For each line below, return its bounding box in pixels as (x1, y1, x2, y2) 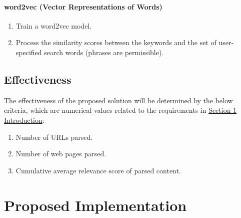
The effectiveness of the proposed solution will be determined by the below (4, 95, 233, 105)
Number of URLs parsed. (15, 131, 93, 142)
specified (15, 47, 42, 57)
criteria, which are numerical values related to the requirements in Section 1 (4, 105, 237, 115)
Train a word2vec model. (15, 20, 92, 31)
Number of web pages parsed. (15, 148, 106, 159)
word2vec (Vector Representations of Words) (4, 1, 162, 12)
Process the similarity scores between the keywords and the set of (15, 37, 216, 48)
